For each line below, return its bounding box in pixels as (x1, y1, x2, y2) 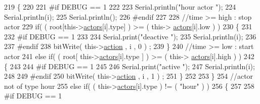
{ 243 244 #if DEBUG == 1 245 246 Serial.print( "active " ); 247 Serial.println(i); (4, 61, 255, 71)
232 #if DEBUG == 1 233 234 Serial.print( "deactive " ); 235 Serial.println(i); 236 (4, 31, 256, 41)
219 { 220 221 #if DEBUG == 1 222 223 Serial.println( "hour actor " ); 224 (4, 2, 236, 12)
